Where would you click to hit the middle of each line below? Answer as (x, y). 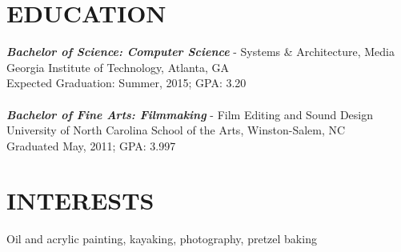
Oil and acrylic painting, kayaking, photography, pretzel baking (162, 239)
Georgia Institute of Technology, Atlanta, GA (118, 67)
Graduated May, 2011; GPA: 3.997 (91, 145)
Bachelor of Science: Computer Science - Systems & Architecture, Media (200, 52)
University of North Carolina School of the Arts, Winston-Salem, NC (176, 130)
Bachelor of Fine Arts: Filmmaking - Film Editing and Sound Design (190, 114)
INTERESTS (80, 200)
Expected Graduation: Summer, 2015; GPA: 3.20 (126, 83)
